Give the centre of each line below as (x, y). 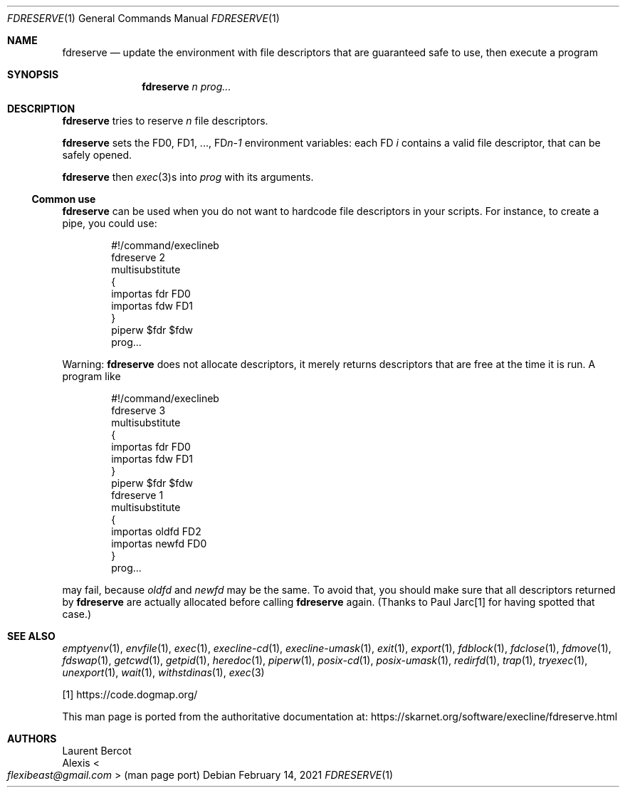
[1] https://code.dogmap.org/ (130, 694)
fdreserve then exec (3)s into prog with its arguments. (188, 177)
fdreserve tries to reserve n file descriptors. (165, 121)
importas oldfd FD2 (156, 531)
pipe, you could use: (110, 223)
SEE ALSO (31, 636)
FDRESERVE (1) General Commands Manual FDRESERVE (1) (143, 18)
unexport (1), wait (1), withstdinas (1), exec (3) (163, 672)
